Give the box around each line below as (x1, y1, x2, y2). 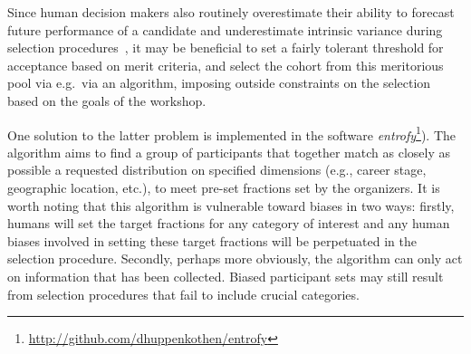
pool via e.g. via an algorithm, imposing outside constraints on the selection (7, 73, 431, 92)
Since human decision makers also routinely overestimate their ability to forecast (7, 3, 455, 21)
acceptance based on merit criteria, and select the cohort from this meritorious (7, 55, 444, 74)
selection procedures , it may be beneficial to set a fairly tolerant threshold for (7, 38, 444, 57)
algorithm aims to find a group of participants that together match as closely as (7, 142, 450, 161)
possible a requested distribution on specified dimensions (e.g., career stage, (7, 160, 427, 179)
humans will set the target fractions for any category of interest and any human (7, 214, 450, 233)
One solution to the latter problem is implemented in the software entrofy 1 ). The (7, 122, 457, 144)
